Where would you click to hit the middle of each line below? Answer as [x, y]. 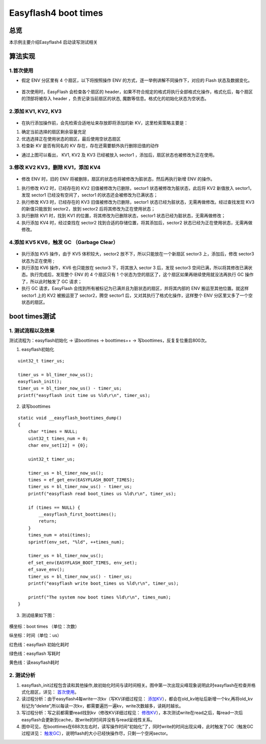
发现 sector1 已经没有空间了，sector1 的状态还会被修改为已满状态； [90, 195]
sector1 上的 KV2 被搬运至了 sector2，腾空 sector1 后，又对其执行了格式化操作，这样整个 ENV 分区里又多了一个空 [137, 295]
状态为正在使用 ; [38, 261]
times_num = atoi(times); [59, 535]
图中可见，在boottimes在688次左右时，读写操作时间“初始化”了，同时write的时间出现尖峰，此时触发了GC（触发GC [137, 726]
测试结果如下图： [39, 615]
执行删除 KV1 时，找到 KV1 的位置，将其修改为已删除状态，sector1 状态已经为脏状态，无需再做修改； [124, 216]
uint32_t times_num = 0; [58, 438]
